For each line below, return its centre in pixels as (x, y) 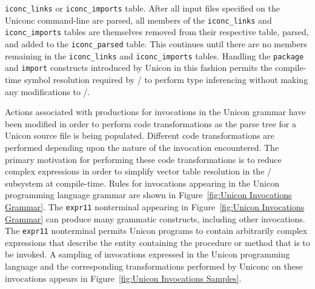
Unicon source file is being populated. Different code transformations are (140, 135)
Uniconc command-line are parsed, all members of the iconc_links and (138, 20)
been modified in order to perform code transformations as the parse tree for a (151, 123)
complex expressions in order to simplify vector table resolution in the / (138, 171)
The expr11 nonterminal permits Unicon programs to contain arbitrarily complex (156, 231)
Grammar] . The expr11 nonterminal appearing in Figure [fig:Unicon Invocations (155, 206)
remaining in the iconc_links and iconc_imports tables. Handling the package (154, 55)
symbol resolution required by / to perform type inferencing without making (166, 79)
